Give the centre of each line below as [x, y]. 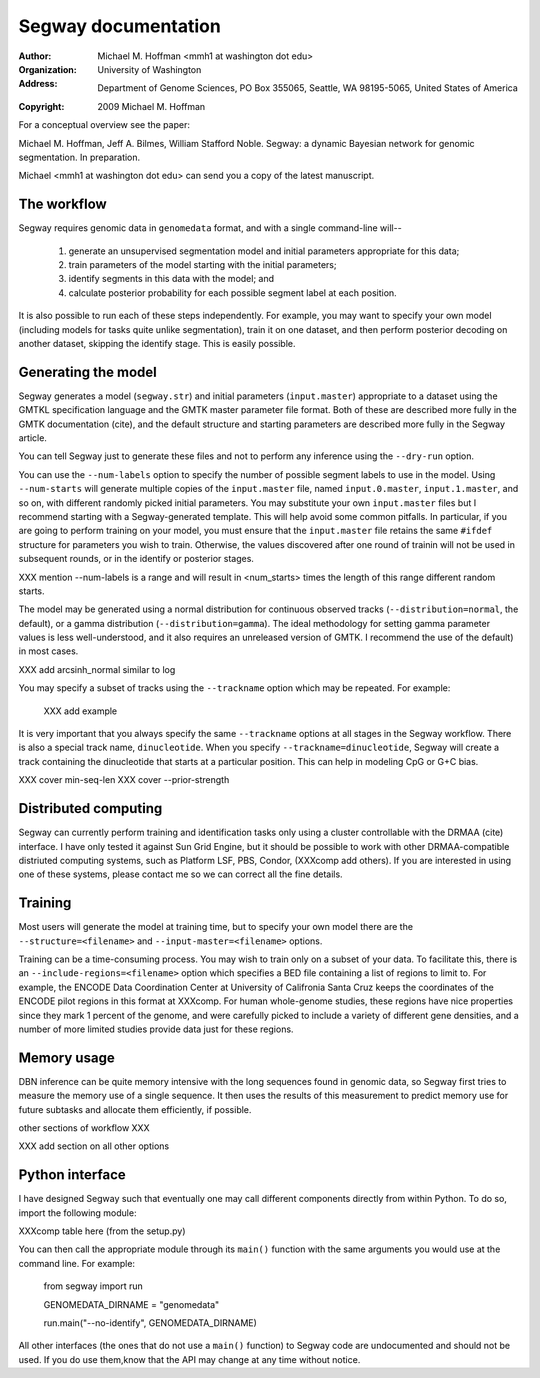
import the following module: [77, 1212]
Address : [38, 84]
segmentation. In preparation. [79, 157]
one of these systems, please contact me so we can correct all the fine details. [181, 874]
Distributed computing [90, 808]
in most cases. [48, 651]
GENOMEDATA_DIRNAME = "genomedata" [131, 1304]
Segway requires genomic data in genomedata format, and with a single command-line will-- [210, 228]
